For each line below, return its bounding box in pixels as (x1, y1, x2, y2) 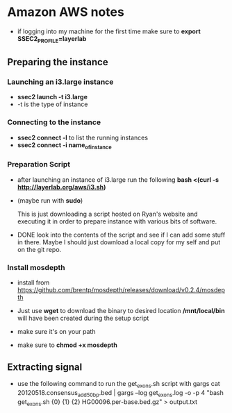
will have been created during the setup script (17, 314, 149, 323)
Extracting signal (7, 361, 83, 373)
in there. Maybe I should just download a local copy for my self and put (17, 237, 221, 246)
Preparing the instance (7, 56, 109, 68)
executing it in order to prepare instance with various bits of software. (17, 217, 217, 226)
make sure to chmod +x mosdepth (17, 341, 118, 349)
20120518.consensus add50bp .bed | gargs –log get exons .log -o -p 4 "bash (17, 388, 224, 398)
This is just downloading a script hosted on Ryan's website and (17, 210, 198, 218)
